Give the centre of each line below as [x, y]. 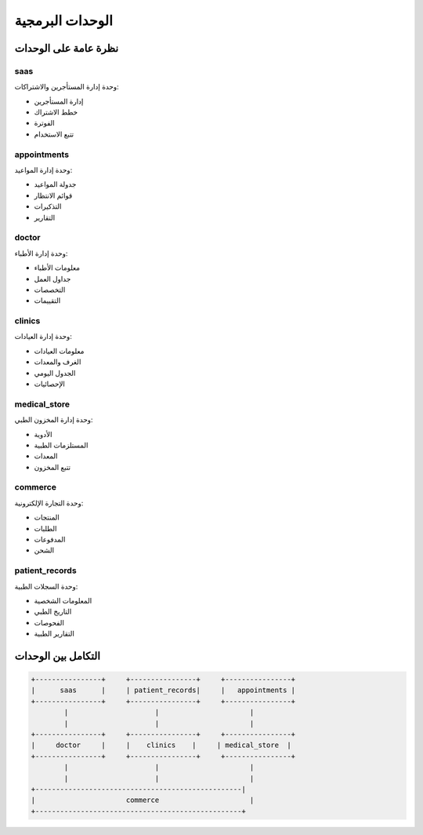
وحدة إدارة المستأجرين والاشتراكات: [67, 87]
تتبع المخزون [52, 467]
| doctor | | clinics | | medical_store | [161, 745]
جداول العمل [52, 279]
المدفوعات [50, 539]
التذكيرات [48, 206]
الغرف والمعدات [58, 362]
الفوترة [44, 123]
